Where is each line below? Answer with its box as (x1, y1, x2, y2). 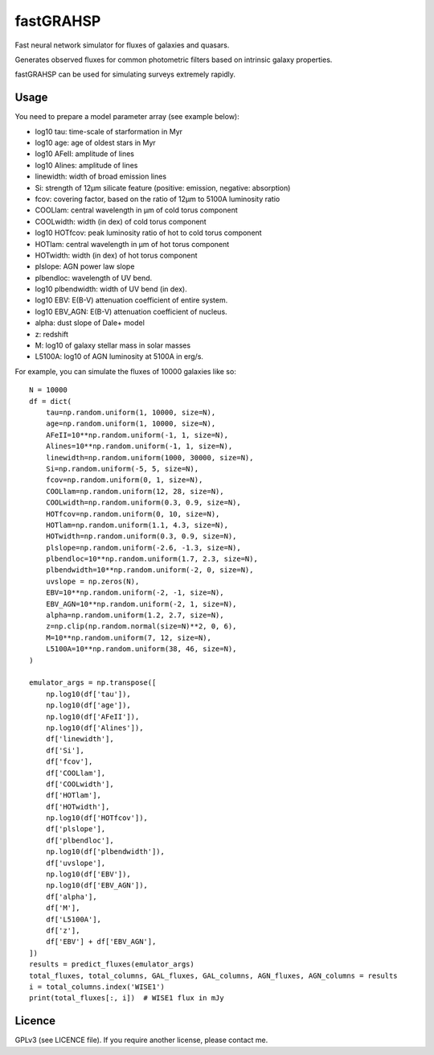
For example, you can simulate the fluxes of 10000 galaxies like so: (14, 366, 236, 376)
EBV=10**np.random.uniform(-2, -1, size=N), (45, 588, 224, 597)
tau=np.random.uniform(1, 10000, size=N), (45, 408, 216, 417)
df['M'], (45, 904, 80, 913)
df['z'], (45, 925, 80, 935)
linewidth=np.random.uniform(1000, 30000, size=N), (45, 453, 254, 462)
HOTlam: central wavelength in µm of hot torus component (35, 239, 230, 249)
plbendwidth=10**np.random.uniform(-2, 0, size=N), (45, 566, 254, 575)
